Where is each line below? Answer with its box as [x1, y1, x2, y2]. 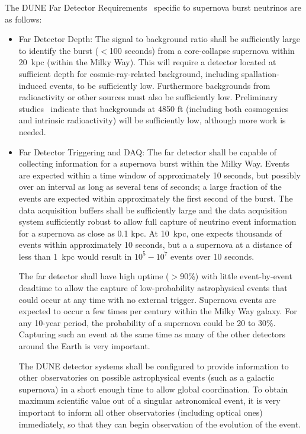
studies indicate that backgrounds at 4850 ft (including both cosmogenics [18, 102, 289, 114]
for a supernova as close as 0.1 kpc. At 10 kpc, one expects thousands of [18, 226, 282, 239]
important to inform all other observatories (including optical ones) [18, 406, 263, 418]
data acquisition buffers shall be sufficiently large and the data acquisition [18, 203, 287, 216]
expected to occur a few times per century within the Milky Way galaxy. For [18, 305, 297, 317]
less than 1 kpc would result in [18, 250, 132, 262]
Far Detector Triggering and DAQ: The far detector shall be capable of [18, 145, 277, 158]
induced [18, 79, 47, 91]
